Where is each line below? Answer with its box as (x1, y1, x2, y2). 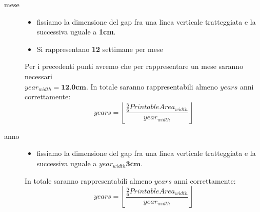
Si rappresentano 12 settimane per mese (36, 43, 163, 54)
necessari (25, 70, 52, 81)
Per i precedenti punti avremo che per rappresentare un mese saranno (25, 61, 244, 72)
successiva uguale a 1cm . (36, 26, 116, 37)
